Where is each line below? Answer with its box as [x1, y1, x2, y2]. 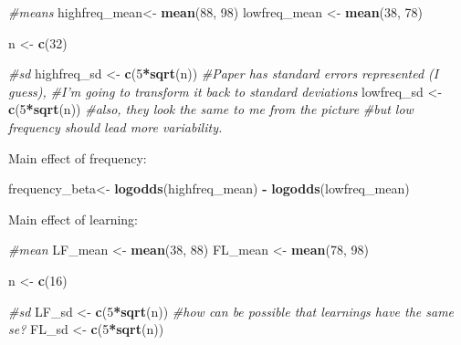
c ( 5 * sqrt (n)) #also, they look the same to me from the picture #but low [8, 99, 414, 119]
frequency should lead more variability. [8, 117, 223, 136]
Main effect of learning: [8, 209, 138, 228]
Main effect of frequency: [8, 148, 147, 167]
